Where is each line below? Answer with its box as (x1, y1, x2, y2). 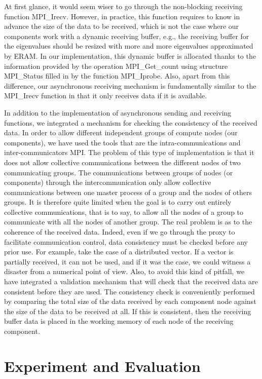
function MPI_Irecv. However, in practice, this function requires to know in (4, 11, 240, 21)
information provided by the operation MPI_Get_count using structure (4, 60, 228, 71)
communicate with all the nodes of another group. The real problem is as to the (4, 216, 252, 227)
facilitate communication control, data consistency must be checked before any (4, 236, 248, 247)
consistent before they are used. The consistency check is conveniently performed (4, 286, 255, 296)
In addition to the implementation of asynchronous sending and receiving (4, 107, 232, 118)
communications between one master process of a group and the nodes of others (4, 186, 252, 197)
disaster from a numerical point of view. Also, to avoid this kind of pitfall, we (4, 266, 245, 277)
